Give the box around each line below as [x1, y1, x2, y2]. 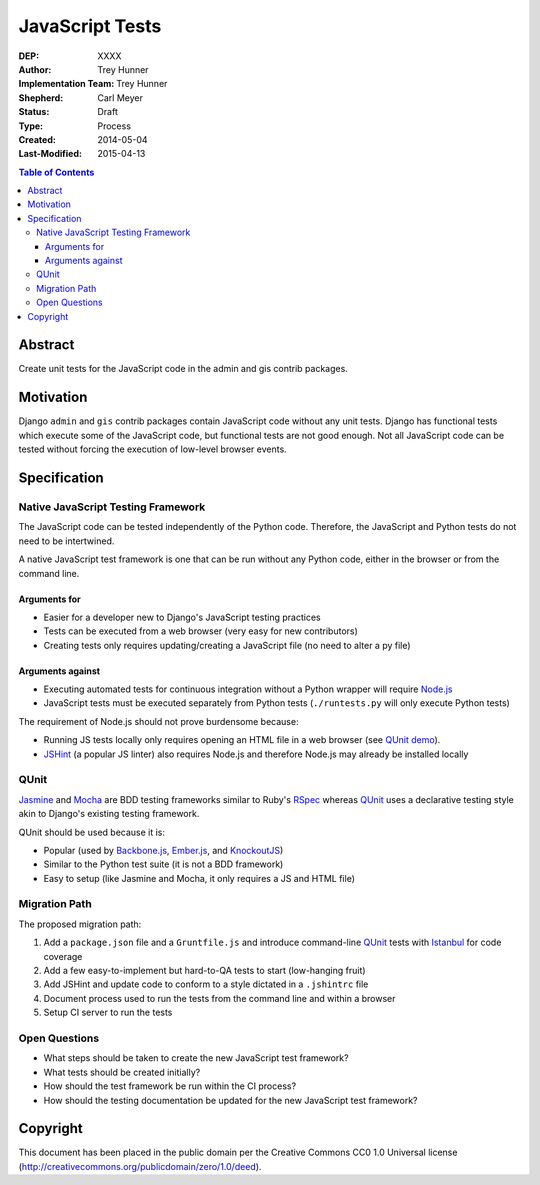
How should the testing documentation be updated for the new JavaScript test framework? [43, 1094, 419, 1106]
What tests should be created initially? [43, 1066, 201, 1078]
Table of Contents [18, 166, 95, 178]
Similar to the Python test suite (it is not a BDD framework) [43, 858, 284, 870]
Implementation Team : [18, 78, 115, 90]
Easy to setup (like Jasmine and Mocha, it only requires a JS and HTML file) [43, 872, 355, 884]
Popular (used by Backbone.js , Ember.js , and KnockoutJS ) [43, 844, 284, 856]
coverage [43, 950, 83, 962]
